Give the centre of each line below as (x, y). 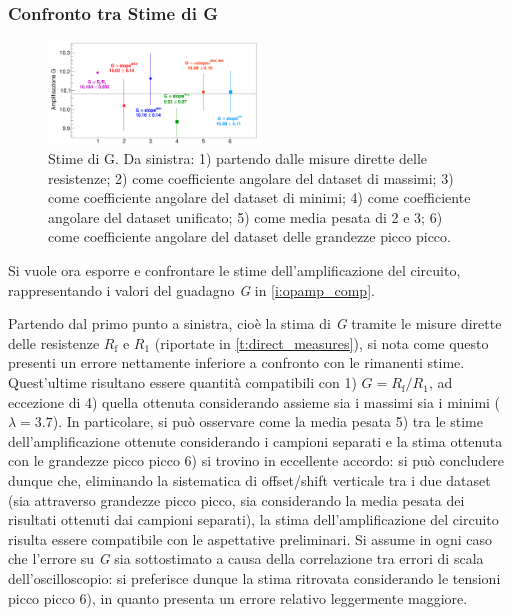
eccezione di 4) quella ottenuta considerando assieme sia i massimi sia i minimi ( (254, 401)
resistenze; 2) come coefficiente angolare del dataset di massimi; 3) (251, 177)
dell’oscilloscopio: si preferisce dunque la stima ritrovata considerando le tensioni (254, 577)
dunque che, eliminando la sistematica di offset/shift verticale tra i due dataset (249, 480)
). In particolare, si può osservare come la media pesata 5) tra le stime (267, 421)
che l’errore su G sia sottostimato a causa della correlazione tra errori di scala (246, 558)
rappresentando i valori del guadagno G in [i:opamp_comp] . (191, 289)
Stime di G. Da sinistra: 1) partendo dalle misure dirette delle (238, 158)
